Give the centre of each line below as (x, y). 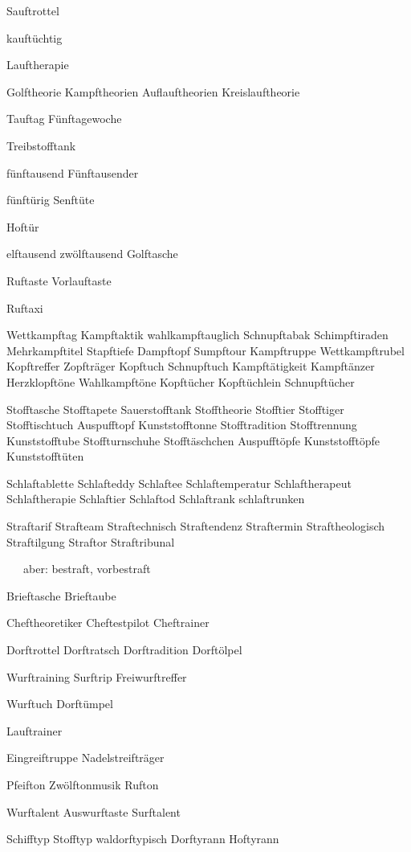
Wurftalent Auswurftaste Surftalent (94, 811)
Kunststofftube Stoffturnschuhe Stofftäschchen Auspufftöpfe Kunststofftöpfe (193, 440)
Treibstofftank (41, 145)
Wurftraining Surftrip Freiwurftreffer (97, 676)
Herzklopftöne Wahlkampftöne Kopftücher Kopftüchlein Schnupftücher (181, 381)
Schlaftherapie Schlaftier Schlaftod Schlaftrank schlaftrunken (156, 499)
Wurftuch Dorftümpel (60, 704)
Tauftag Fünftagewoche (64, 119)
